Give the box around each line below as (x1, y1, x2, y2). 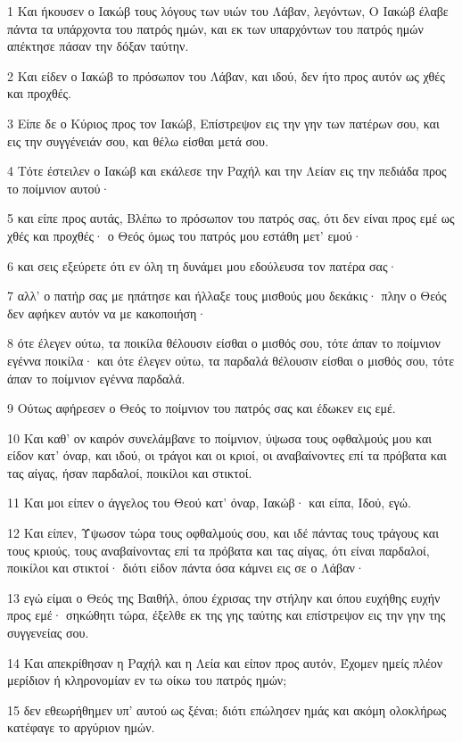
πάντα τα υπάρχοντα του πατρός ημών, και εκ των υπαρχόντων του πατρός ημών (7, 19, 424, 37)
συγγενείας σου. (7, 623, 89, 642)
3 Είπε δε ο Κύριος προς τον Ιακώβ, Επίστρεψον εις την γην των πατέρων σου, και (7, 113, 440, 132)
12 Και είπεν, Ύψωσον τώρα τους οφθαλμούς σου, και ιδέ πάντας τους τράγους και (7, 524, 439, 542)
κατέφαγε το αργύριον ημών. (7, 718, 155, 737)
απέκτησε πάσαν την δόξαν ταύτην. (7, 37, 189, 55)
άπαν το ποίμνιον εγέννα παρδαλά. (7, 368, 186, 387)
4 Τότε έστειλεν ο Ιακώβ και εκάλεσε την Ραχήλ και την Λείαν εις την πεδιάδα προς (7, 161, 447, 180)
